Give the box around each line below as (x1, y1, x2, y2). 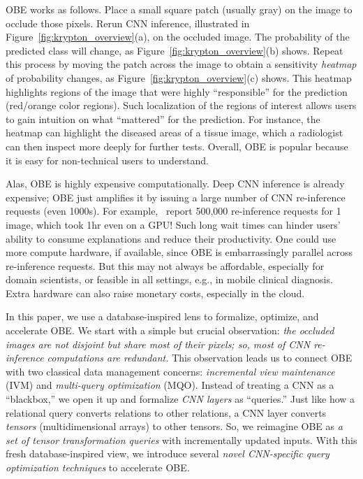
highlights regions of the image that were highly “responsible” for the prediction (6, 84, 348, 99)
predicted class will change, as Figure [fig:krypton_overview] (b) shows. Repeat (6, 43, 343, 57)
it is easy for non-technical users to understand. (6, 152, 209, 167)
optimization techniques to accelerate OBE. (6, 460, 190, 474)
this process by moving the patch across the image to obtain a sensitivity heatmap (6, 57, 357, 71)
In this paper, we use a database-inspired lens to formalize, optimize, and (6, 309, 319, 324)
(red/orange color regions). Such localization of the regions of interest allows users (6, 98, 357, 113)
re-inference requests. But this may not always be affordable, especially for (6, 258, 325, 273)
